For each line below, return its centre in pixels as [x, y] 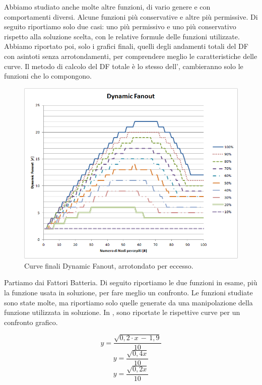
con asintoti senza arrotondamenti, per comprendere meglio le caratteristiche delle [131, 56]
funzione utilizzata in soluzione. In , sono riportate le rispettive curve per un [122, 312]
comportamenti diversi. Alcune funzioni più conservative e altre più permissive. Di [131, 16]
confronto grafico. [31, 322]
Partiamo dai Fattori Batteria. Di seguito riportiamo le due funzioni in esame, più [131, 282]
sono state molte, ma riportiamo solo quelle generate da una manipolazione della [128, 302]
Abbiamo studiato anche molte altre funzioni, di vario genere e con [107, 7]
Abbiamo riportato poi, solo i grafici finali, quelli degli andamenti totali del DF [126, 46]
